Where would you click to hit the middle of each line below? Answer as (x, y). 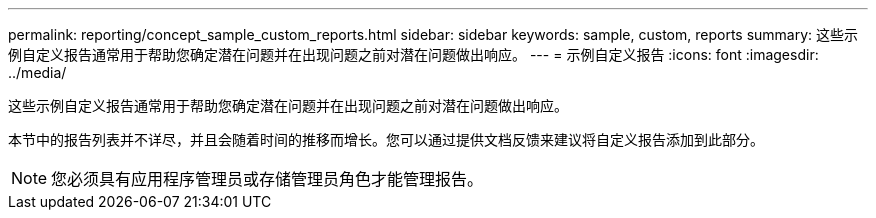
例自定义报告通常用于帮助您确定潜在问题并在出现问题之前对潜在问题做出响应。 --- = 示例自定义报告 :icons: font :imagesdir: (413, 54)
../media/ (37, 72)
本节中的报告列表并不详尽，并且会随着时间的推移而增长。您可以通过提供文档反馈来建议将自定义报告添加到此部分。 (386, 139)
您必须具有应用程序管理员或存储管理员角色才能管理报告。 (267, 179)
